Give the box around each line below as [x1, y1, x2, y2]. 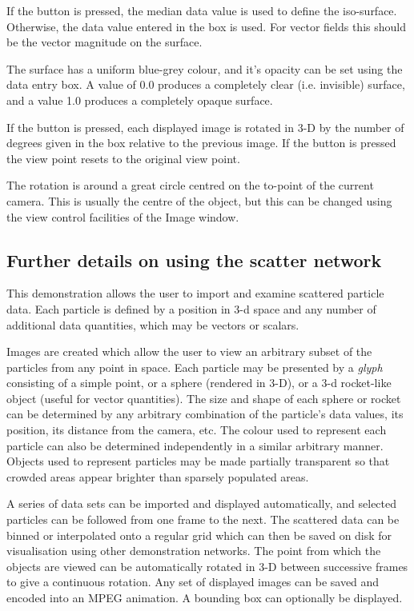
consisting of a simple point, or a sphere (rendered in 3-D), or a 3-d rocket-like [6, 374, 392, 391]
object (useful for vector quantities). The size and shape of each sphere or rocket [6, 389, 401, 406]
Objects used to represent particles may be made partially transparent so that [6, 453, 390, 469]
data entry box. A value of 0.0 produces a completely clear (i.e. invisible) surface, [6, 76, 405, 93]
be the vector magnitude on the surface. [6, 34, 203, 50]
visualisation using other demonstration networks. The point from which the [6, 542, 381, 559]
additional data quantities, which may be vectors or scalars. [6, 316, 299, 333]
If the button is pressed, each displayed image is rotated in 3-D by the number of [6, 118, 404, 135]
